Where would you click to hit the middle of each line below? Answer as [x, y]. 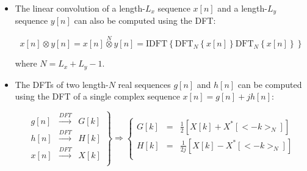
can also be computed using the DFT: [145, 20]
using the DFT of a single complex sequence [97, 96]
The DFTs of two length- [62, 84]
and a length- [242, 8]
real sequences [144, 84]
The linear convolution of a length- [80, 8]
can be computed [270, 84]
